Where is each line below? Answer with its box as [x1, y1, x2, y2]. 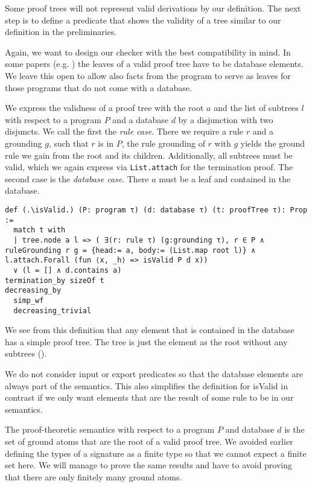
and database [225, 423, 275, 436]
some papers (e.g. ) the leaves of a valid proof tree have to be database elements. [5, 57, 304, 70]
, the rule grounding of [121, 136, 205, 149]
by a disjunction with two [178, 113, 273, 126]
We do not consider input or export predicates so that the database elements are [5, 367, 304, 380]
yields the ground [240, 136, 305, 149]
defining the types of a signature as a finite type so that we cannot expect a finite [5, 447, 307, 459]
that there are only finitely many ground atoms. [5, 470, 182, 483]
